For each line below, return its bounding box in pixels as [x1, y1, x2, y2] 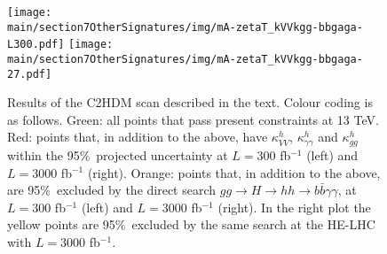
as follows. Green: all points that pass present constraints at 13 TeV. [7, 110, 379, 128]
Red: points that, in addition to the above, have [7, 127, 268, 146]
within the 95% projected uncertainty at [7, 145, 228, 164]
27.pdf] [7, 67, 52, 81]
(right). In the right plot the [217, 197, 371, 216]
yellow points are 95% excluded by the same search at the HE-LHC [7, 215, 375, 234]
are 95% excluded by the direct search [7, 181, 217, 199]
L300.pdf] [7, 38, 65, 51]
